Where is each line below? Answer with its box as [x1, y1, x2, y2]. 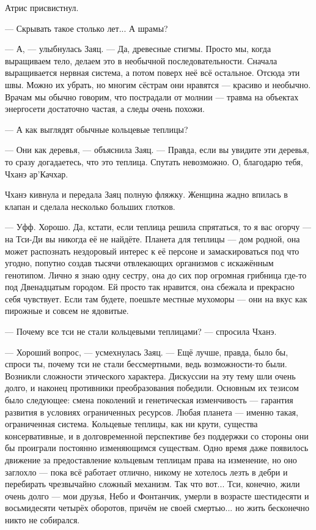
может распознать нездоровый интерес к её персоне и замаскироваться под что [5, 244, 299, 257]
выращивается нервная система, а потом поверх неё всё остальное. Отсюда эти [5, 66, 300, 79]
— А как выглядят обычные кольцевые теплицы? [5, 122, 188, 135]
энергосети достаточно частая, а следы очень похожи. [5, 102, 205, 115]
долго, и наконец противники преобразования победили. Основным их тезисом [5, 381, 299, 394]
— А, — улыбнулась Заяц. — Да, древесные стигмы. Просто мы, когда [5, 42, 271, 55]
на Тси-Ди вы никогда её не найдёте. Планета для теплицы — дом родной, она [5, 232, 300, 245]
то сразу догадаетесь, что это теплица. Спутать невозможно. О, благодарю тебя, [5, 155, 303, 168]
